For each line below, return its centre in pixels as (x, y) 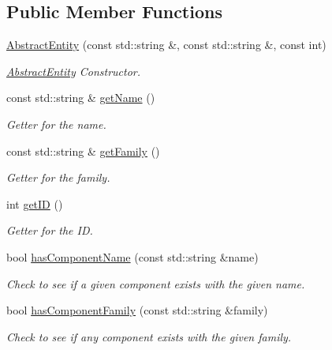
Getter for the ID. (50, 230)
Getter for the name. (56, 124)
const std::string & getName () (81, 98)
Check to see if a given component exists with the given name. (156, 283)
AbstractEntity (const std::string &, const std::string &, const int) (166, 45)
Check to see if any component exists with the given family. (149, 336)
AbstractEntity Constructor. (74, 71)
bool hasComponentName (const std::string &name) (132, 256)
